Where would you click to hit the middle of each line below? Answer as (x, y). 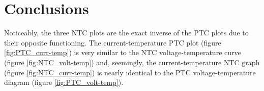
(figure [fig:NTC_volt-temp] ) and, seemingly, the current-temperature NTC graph (132, 62)
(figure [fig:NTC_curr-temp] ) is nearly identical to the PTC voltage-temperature (130, 72)
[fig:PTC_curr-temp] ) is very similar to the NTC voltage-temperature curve (123, 52)
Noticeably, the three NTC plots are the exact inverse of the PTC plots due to (126, 33)
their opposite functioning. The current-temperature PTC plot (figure (113, 42)
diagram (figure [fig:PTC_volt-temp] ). (64, 82)
